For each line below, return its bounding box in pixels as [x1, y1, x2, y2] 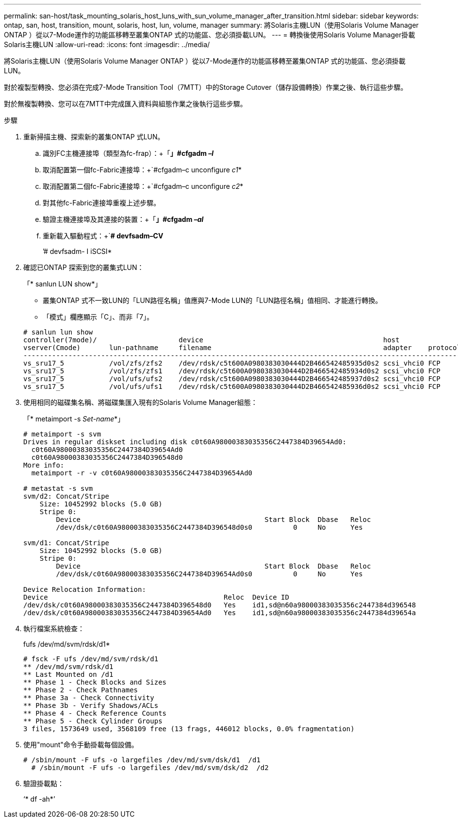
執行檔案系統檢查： [23, 624, 84, 633]
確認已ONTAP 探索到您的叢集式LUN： [23, 263, 144, 271]
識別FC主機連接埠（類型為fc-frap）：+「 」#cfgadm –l [43, 149, 214, 157]
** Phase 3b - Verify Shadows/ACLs [23, 702, 159, 709]
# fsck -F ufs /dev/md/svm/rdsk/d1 [23, 655, 159, 663]
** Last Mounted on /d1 [23, 671, 114, 678]
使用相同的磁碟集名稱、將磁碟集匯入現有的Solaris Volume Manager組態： [23, 398, 258, 406]
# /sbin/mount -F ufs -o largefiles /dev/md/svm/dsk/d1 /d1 [23, 756, 261, 764]
